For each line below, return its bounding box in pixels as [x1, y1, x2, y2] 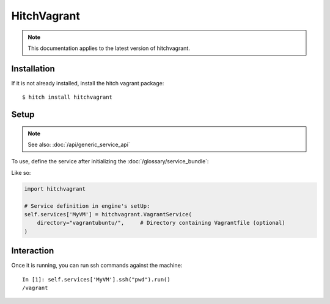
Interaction [11, 246, 54, 256]
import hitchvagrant [24, 185, 86, 192]
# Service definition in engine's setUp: [24, 202, 150, 210]
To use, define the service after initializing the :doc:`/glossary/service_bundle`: [11, 158, 209, 165]
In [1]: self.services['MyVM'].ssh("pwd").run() [22, 276, 170, 283]
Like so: [11, 169, 31, 176]
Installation [11, 63, 55, 74]
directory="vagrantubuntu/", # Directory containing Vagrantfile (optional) [37, 219, 285, 227]
